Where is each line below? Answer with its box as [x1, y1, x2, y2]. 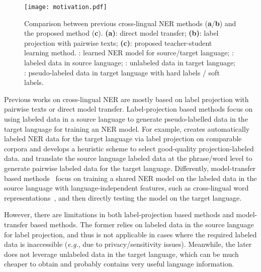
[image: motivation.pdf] [24, 4, 107, 11]
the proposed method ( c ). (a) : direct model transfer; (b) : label [24, 28, 219, 38]
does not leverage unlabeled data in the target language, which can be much [4, 248, 239, 259]
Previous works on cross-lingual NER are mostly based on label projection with [4, 94, 249, 104]
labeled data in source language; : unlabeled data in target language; [24, 57, 236, 68]
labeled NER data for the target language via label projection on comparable [4, 133, 242, 144]
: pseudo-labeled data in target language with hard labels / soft [24, 67, 220, 77]
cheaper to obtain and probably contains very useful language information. [4, 258, 234, 269]
